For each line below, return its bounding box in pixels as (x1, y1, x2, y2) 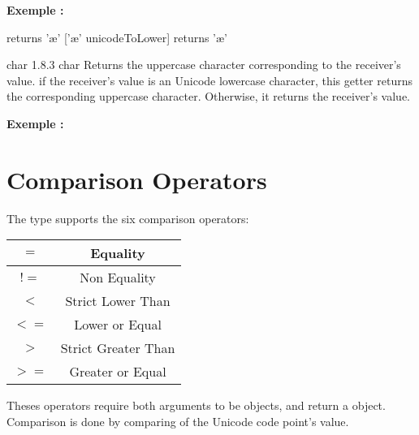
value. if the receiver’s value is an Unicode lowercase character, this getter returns (6, 71, 413, 88)
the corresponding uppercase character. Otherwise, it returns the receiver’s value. (6, 88, 410, 105)
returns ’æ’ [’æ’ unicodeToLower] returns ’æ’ (6, 28, 228, 45)
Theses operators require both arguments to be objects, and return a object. (6, 397, 386, 414)
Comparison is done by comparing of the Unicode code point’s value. (6, 412, 349, 429)
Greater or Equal (69, 362, 166, 381)
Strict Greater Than (60, 338, 175, 358)
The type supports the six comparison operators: (6, 209, 249, 226)
